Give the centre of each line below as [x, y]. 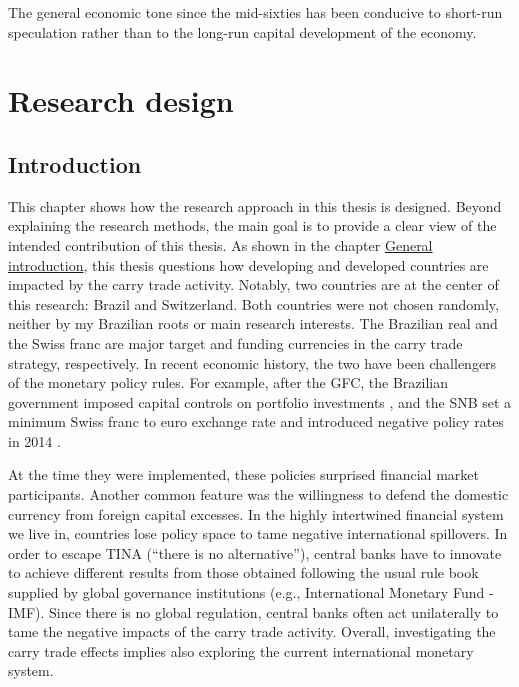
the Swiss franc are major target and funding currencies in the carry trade [235, 342]
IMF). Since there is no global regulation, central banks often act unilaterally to [253, 611]
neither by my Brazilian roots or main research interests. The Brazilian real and [253, 323]
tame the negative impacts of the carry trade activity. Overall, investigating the [252, 631]
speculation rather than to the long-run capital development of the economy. [242, 31]
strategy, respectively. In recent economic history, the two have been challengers [252, 362]
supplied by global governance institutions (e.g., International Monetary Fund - [251, 592]
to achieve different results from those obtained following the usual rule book [243, 572]
